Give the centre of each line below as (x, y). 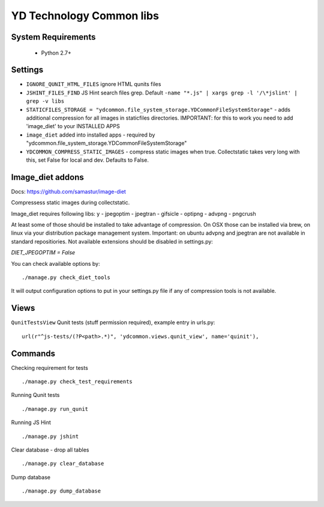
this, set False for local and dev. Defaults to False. (88, 160)
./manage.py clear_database (63, 464)
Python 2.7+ (56, 53)
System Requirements (53, 37)
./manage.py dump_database (61, 491)
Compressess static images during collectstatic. (70, 203)
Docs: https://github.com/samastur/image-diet (68, 191)
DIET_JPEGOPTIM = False (43, 253)
